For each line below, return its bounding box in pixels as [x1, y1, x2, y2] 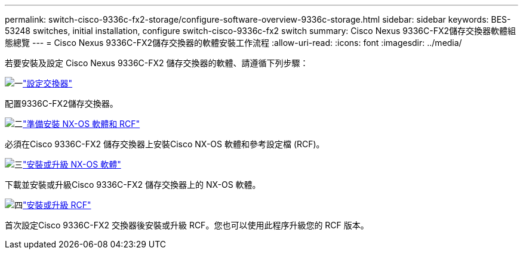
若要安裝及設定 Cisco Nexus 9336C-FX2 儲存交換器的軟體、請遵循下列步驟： [5, 58, 309, 68]
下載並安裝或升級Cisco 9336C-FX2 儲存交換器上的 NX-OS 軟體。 [5, 179, 261, 190]
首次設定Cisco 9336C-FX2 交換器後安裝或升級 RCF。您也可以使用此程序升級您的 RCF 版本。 [5, 220, 369, 230]
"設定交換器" [23, 78, 73, 88]
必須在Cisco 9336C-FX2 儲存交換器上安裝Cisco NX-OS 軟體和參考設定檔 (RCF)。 [5, 139, 325, 149]
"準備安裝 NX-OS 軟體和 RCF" [23, 119, 140, 129]
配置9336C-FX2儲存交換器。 [5, 98, 118, 109]
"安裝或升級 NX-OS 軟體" [23, 159, 121, 169]
